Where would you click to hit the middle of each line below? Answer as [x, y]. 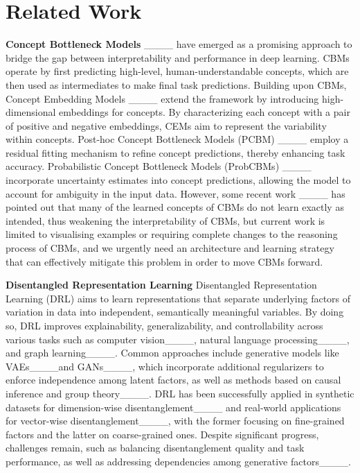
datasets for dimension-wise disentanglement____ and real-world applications [173, 407]
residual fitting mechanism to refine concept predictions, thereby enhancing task [175, 152]
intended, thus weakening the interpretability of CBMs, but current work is [165, 220]
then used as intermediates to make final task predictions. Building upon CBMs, [176, 84]
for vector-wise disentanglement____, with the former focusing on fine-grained [175, 421]
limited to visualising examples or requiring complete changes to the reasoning [172, 234]
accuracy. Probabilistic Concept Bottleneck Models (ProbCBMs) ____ [159, 166]
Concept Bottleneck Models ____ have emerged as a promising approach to [179, 44]
